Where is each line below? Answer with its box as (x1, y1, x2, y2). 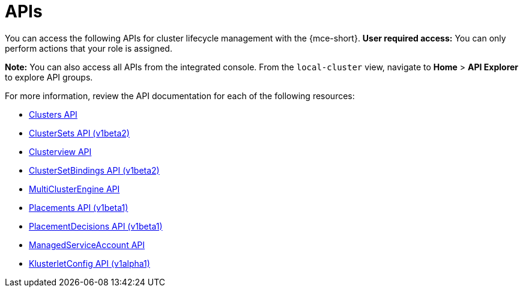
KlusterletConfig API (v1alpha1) (29, 258, 150, 269)
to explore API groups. (5, 71, 93, 82)
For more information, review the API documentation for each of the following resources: (5, 90, 355, 101)
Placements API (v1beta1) (29, 202, 128, 213)
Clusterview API (29, 146, 92, 157)
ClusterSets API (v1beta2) (29, 127, 130, 138)
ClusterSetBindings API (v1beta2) (29, 165, 160, 175)
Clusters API (29, 109, 77, 120)
